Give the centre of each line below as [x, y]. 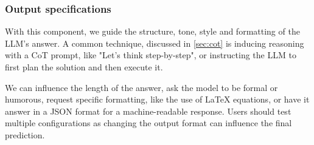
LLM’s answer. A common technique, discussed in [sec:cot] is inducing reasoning [155, 43]
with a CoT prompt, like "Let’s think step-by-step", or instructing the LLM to [151, 55]
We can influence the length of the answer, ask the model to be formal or [141, 87]
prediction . [25, 134]
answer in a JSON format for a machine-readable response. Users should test [148, 111]
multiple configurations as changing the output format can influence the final [148, 123]
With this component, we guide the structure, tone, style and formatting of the [152, 31]
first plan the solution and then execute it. [84, 67]
